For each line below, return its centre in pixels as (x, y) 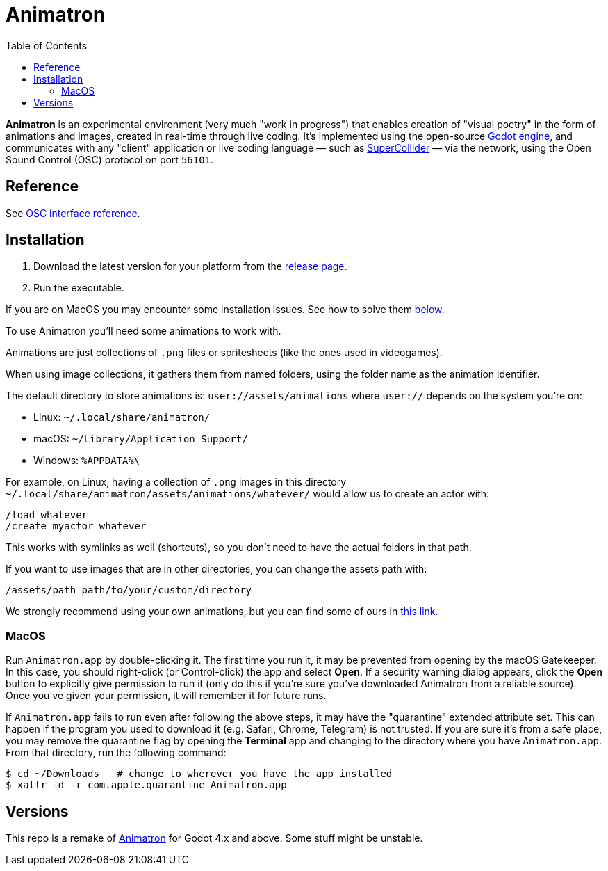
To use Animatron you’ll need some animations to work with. (143, 331)
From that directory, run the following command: (116, 753)
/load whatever (47, 515)
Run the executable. (79, 288)
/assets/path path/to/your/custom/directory (129, 590)
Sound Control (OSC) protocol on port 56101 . (110, 159)
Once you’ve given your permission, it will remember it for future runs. (166, 696)
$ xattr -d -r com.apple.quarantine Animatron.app (146, 785)
